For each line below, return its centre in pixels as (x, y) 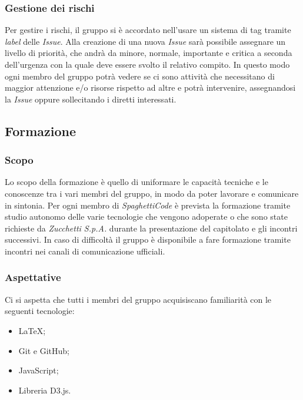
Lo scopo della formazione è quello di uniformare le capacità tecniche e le (136, 182)
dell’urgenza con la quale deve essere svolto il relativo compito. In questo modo (147, 64)
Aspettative (33, 277)
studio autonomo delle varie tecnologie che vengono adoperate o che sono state (146, 216)
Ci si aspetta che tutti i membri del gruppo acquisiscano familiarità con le (138, 299)
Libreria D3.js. (45, 390)
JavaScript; (39, 370)
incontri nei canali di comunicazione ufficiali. (85, 251)
